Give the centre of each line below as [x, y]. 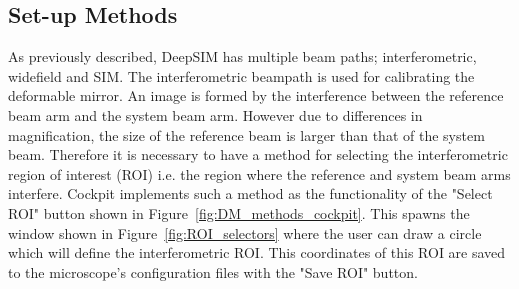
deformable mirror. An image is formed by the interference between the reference [256, 95]
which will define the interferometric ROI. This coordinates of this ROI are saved [257, 252]
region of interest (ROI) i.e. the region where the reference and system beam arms [259, 173]
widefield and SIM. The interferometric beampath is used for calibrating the [241, 75]
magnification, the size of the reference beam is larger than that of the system [246, 134]
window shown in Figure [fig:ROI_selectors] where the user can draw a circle [245, 232]
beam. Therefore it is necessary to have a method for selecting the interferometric [258, 154]
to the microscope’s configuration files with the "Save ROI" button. [213, 271]
